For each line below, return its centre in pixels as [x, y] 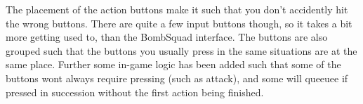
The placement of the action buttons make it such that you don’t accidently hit [177, 9]
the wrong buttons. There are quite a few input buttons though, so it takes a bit [179, 23]
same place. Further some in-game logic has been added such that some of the [173, 64]
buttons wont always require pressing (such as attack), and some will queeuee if [177, 78]
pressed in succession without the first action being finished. [135, 92]
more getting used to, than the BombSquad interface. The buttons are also [167, 37]
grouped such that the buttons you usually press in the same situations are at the [181, 50]
